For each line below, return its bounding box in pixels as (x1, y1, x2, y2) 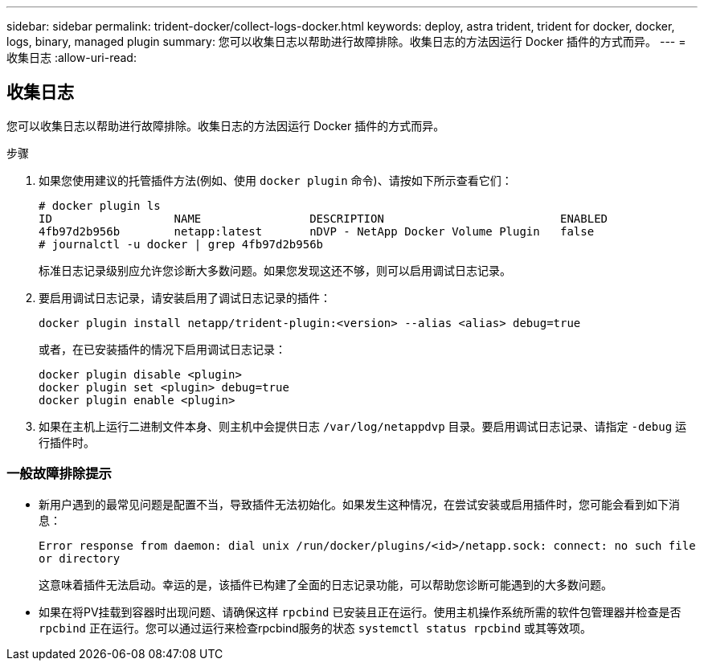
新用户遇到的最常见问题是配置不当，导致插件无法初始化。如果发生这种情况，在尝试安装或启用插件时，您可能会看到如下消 (39, 497, 680, 511)
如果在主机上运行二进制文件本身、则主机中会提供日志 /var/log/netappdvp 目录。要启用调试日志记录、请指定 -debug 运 (39, 419, 687, 433)
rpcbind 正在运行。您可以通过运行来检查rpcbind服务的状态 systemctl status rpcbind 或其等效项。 (39, 620, 591, 635)
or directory (39, 551, 121, 565)
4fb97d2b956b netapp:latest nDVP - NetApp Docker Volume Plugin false (39, 224, 595, 238)
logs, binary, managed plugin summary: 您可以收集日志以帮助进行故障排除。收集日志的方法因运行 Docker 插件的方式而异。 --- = (6, 35, 686, 48)
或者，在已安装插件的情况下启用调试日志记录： (39, 342, 286, 356)
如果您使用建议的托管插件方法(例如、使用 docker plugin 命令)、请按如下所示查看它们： (39, 173, 513, 187)
